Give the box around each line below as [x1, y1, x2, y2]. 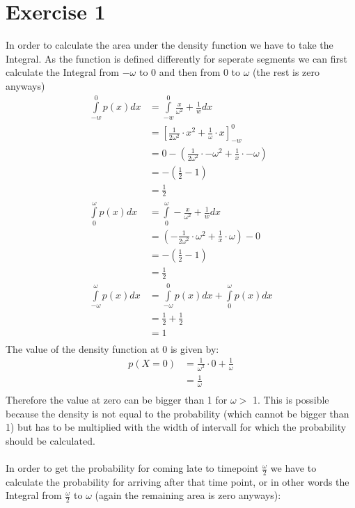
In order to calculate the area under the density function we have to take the [6, 38, 333, 52]
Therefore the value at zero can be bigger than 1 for [6, 392, 228, 407]
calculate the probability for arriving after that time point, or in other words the [6, 474, 349, 489]
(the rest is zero [253, 65, 319, 79]
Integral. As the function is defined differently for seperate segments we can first [6, 51, 348, 65]
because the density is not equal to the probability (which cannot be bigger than [6, 406, 349, 420]
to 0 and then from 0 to [139, 65, 241, 79]
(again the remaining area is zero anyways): [95, 488, 281, 502]
